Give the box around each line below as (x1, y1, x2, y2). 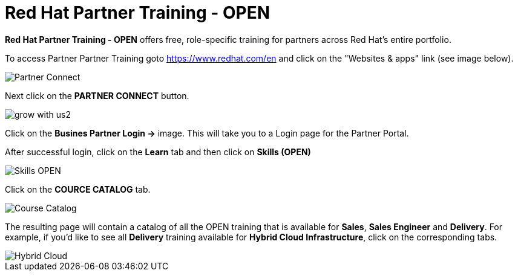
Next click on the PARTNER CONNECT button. (5, 90, 189, 101)
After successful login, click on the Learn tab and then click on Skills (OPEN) (5, 146, 311, 157)
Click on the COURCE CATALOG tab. (5, 184, 151, 194)
